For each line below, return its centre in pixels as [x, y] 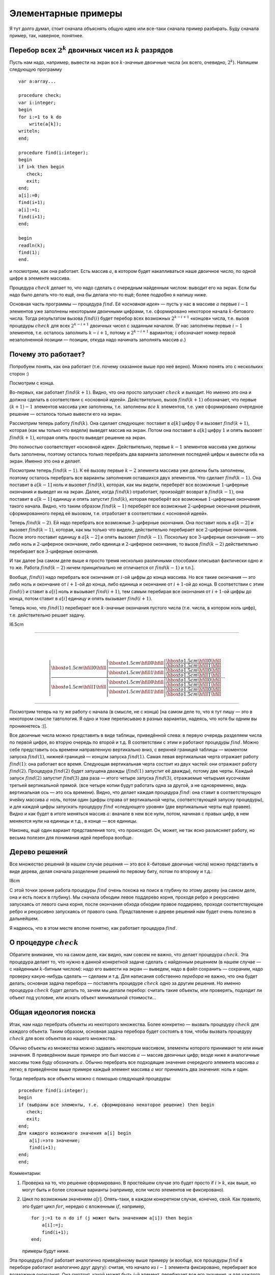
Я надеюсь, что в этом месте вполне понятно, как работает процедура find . [93, 928]
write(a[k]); [45, 124]
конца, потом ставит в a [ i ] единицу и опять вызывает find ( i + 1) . [81, 598]
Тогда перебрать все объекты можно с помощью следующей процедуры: [90, 1079]
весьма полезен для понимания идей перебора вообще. [71, 837]
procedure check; [40, 95]
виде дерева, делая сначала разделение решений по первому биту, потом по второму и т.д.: [111, 871]
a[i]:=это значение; [54, 1140]
